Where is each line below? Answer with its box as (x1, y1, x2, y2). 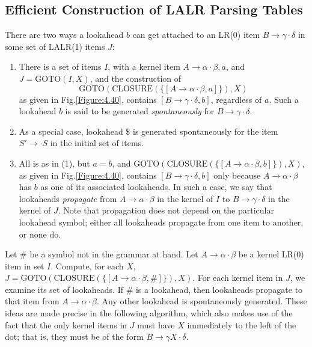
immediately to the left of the (187, 318, 296, 331)
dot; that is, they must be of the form (5, 330, 144, 343)
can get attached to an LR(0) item (132, 28, 260, 41)
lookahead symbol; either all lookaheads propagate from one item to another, (19, 215, 304, 228)
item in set (5, 259, 44, 272)
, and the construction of (90, 72, 182, 84)
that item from (5, 295, 60, 307)
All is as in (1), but (19, 156, 90, 169)
